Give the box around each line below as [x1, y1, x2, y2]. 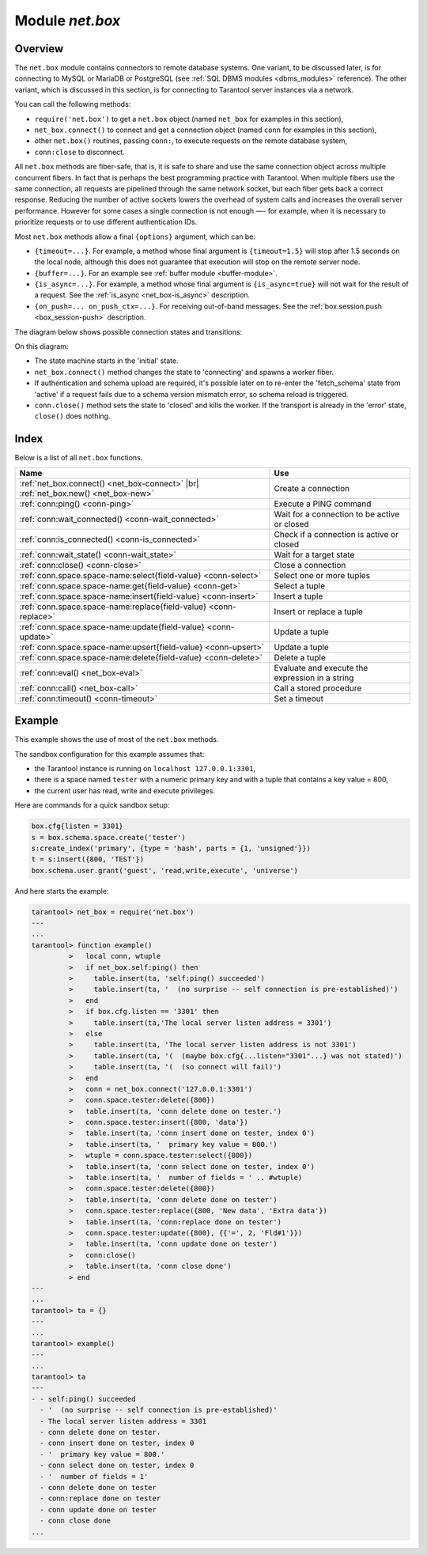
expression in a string [274, 672, 354, 683]
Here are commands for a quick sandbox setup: [14, 800, 170, 810]
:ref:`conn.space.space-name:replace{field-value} [19, 601, 207, 612]
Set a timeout [274, 693, 324, 704]
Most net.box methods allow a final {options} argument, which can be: [14, 232, 256, 241]
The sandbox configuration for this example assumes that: [14, 749, 205, 759]
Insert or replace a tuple [274, 606, 364, 617]
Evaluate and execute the [274, 662, 368, 673]
